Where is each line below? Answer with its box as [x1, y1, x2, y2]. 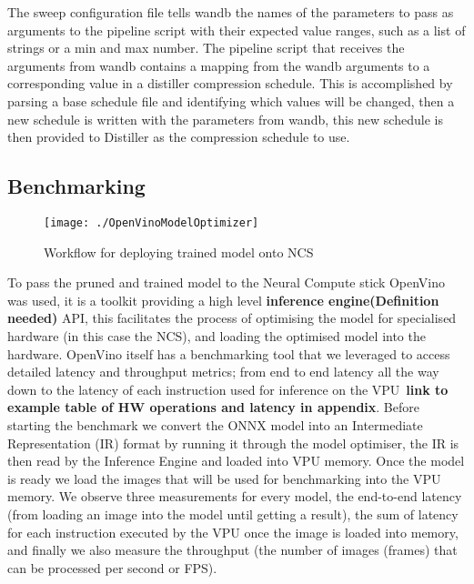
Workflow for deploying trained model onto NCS [44, 242, 314, 261]
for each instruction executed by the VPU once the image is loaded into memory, [7, 522, 459, 541]
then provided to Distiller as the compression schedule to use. [7, 127, 350, 146]
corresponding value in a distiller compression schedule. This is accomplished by [7, 74, 453, 93]
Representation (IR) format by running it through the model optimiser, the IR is [7, 433, 459, 452]
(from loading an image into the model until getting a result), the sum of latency [7, 504, 459, 523]
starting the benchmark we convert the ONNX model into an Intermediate [7, 415, 423, 434]
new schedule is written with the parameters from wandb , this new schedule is [7, 109, 443, 128]
